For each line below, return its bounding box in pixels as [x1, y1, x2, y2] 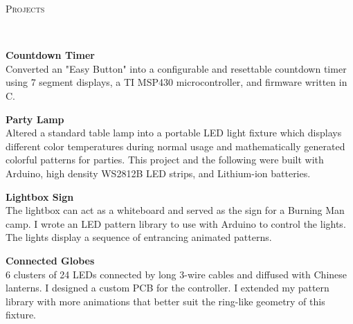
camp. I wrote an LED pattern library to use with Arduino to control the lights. [6, 216, 346, 231]
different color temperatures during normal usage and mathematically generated [6, 138, 345, 153]
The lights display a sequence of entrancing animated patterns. [6, 230, 272, 244]
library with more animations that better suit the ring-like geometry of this [6, 294, 325, 308]
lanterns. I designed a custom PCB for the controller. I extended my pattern [6, 280, 329, 295]
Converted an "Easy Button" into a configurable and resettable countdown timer [6, 61, 347, 75]
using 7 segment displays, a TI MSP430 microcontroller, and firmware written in [6, 75, 347, 89]
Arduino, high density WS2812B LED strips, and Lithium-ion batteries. [6, 165, 311, 180]
